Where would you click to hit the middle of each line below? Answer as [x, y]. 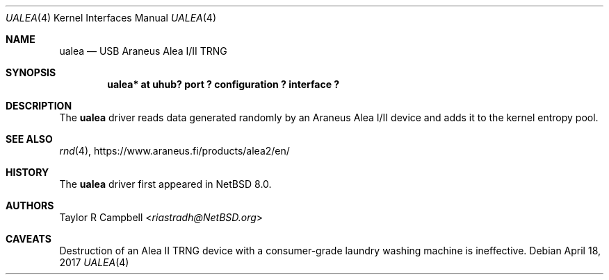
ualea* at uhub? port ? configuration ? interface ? [224, 84]
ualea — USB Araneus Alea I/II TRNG [143, 51]
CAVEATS [29, 239]
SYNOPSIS [31, 72]
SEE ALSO [29, 139]
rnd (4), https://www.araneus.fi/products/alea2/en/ [174, 151]
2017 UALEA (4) [94, 262]
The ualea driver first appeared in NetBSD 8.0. [165, 184]
